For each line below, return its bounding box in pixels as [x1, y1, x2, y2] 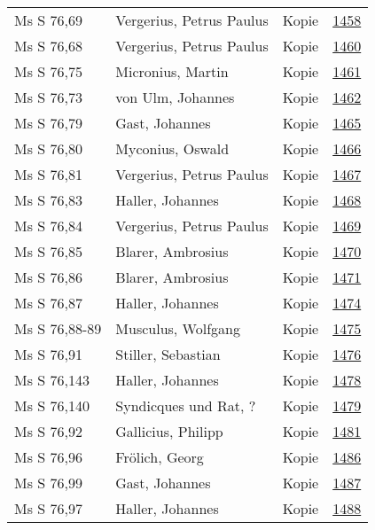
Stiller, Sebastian [115, 344, 221, 364]
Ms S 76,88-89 [14, 318, 102, 339]
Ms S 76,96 [14, 447, 82, 467]
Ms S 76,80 [14, 138, 82, 159]
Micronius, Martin [115, 61, 229, 82]
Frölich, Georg [115, 447, 204, 467]
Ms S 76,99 [14, 472, 82, 493]
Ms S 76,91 [14, 344, 82, 364]
